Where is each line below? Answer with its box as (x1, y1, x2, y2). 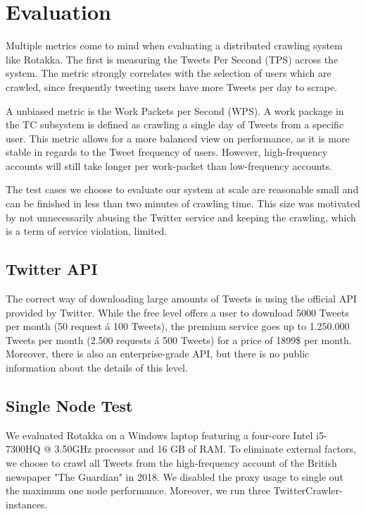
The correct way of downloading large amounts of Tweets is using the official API (6, 291, 357, 306)
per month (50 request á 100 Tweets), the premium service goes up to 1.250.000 (6, 319, 350, 334)
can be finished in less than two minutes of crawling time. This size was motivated (6, 196, 360, 211)
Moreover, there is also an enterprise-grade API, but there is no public (6, 346, 310, 361)
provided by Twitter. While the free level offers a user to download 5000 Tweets (6, 305, 349, 319)
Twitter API (6, 258, 98, 280)
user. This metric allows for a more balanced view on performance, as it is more (6, 130, 350, 145)
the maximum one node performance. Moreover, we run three (6, 483, 270, 498)
